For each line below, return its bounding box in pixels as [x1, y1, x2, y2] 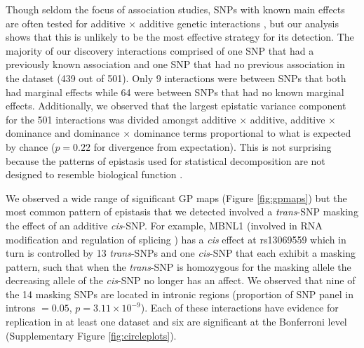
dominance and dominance [6, 126, 120, 140]
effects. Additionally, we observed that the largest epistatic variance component [6, 98, 346, 113]
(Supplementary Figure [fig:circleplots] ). [6, 328, 177, 342]
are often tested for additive [6, 15, 126, 30]
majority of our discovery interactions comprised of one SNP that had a [6, 43, 314, 58]
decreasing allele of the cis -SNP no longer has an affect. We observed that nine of [6, 273, 356, 288]
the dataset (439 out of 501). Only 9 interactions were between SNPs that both [6, 70, 346, 85]
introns [6, 300, 36, 315]
